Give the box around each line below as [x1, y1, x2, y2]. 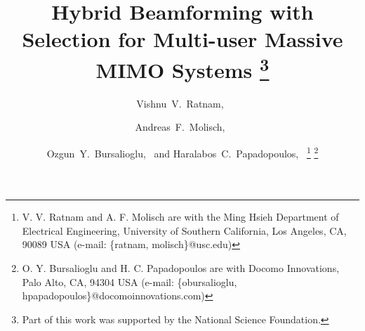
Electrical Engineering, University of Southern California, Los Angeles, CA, [22, 223, 347, 238]
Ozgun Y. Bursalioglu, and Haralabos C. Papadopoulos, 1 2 [46, 144, 319, 160]
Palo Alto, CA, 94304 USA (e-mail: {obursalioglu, [22, 274, 237, 289]
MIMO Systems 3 [95, 52, 270, 84]
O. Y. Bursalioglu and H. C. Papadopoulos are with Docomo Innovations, [22, 261, 340, 275]
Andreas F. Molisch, [135, 119, 225, 134]
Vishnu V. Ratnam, [136, 96, 224, 110]
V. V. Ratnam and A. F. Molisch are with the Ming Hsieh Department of [22, 209, 339, 224]
